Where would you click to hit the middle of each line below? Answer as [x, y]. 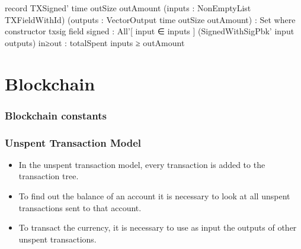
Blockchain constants [56, 115]
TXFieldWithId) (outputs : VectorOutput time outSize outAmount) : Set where [150, 19]
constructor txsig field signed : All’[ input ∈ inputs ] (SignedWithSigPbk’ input [150, 31]
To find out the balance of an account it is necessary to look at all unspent [154, 196]
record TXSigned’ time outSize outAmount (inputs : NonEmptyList [128, 8]
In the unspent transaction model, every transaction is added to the [142, 164]
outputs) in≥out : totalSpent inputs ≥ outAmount [95, 42]
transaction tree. [49, 176]
